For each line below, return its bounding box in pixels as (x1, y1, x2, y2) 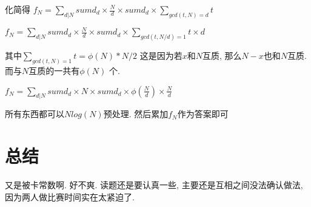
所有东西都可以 (5, 107, 64, 120)
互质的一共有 (28, 64, 80, 77)
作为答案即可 (177, 107, 229, 120)
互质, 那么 (202, 49, 242, 62)
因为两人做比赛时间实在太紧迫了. (5, 190, 135, 203)
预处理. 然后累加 (103, 107, 169, 120)
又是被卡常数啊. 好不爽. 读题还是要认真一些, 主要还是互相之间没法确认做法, (5, 178, 303, 191)
